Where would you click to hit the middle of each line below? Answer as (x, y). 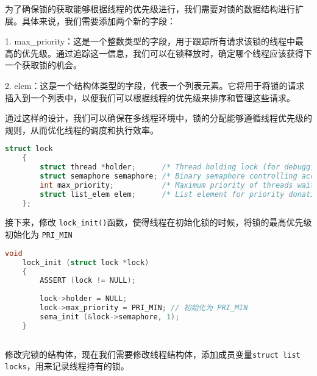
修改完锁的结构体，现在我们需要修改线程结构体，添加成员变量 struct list (153, 354)
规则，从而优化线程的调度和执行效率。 (82, 129)
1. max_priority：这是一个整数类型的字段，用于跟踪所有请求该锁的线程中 (150, 41)
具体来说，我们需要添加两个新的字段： (98, 20)
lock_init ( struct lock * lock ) (86, 262)
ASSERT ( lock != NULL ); (88, 281)
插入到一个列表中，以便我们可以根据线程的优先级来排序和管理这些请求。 (150, 97)
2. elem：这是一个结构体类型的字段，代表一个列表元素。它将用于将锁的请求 (155, 85)
